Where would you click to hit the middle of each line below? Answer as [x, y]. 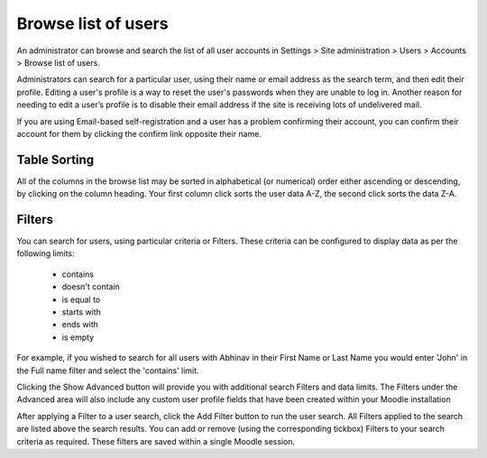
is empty [78, 337]
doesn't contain [91, 287]
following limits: [46, 253]
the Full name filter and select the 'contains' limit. [108, 371]
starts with [81, 312]
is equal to [81, 299]
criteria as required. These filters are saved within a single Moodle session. [156, 441]
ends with [80, 325]
